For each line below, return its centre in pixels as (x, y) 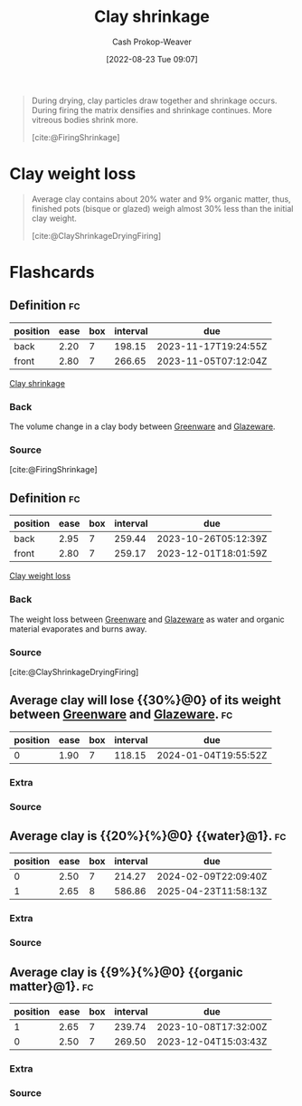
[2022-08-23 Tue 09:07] (152, 59)
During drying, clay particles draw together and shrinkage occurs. (154, 100)
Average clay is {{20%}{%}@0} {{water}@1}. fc (148, 836)
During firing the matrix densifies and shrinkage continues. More (152, 110)
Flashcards (52, 272)
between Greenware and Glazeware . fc (121, 715)
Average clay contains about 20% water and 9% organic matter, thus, (161, 199)
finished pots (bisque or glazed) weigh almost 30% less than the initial (162, 208)
